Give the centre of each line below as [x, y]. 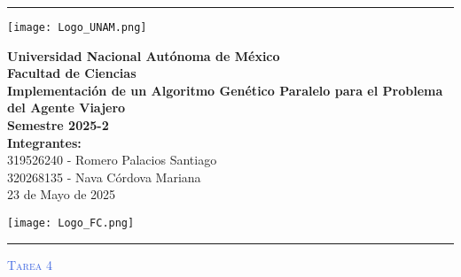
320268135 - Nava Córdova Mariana [104, 177]
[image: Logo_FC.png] [71, 223]
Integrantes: [44, 142]
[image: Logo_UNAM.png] [77, 27]
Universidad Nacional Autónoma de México [144, 55]
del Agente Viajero [66, 108]
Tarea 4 [30, 264]
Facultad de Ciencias [72, 73]
